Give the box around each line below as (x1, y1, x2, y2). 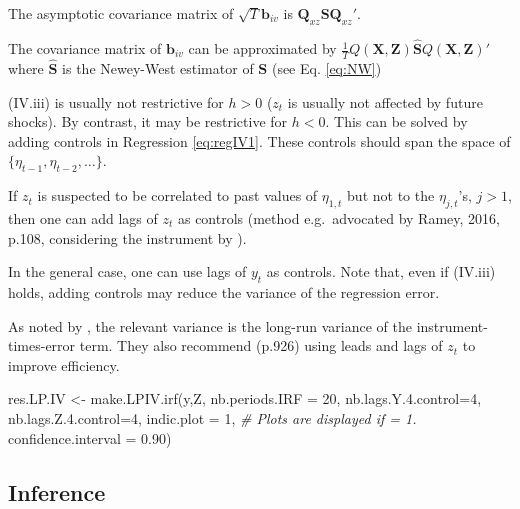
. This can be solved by (325, 111, 468, 132)
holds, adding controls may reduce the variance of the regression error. (8, 282, 440, 303)
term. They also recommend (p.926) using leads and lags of (79, 335, 443, 356)
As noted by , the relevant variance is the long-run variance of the (8, 315, 412, 336)
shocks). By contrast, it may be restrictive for (8, 111, 288, 132)
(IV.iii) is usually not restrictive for (8, 91, 224, 112)
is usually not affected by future (287, 91, 483, 112)
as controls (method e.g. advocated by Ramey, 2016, (177, 208, 500, 229)
